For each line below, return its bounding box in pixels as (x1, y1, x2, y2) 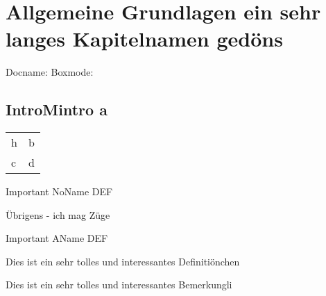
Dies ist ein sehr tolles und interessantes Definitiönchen (6, 254, 240, 268)
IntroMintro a (6, 99, 108, 120)
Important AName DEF (6, 231, 108, 245)
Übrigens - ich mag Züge (6, 207, 110, 222)
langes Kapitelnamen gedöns (6, 24, 283, 53)
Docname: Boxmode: (6, 65, 94, 79)
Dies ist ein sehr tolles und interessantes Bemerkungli (6, 277, 232, 292)
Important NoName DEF (6, 184, 113, 199)
